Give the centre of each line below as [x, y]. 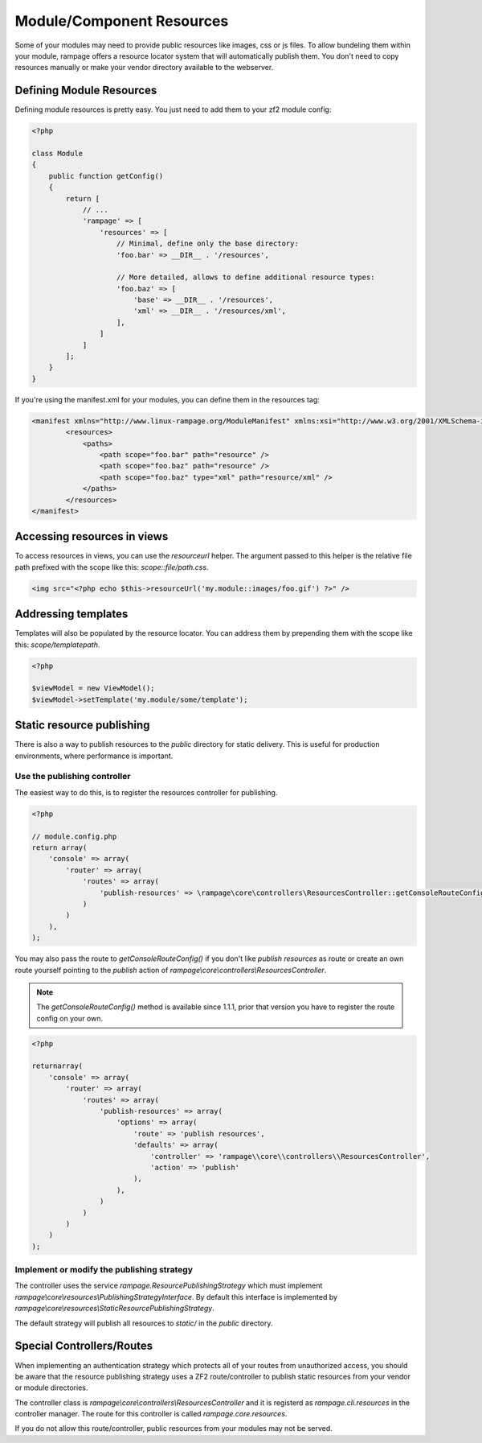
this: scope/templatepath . [57, 645]
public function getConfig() [106, 176]
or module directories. [51, 1387]
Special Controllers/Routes [84, 1346]
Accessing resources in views [92, 536]
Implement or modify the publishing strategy [104, 1270]
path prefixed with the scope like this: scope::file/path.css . [112, 567]
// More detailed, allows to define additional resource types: [246, 277]
